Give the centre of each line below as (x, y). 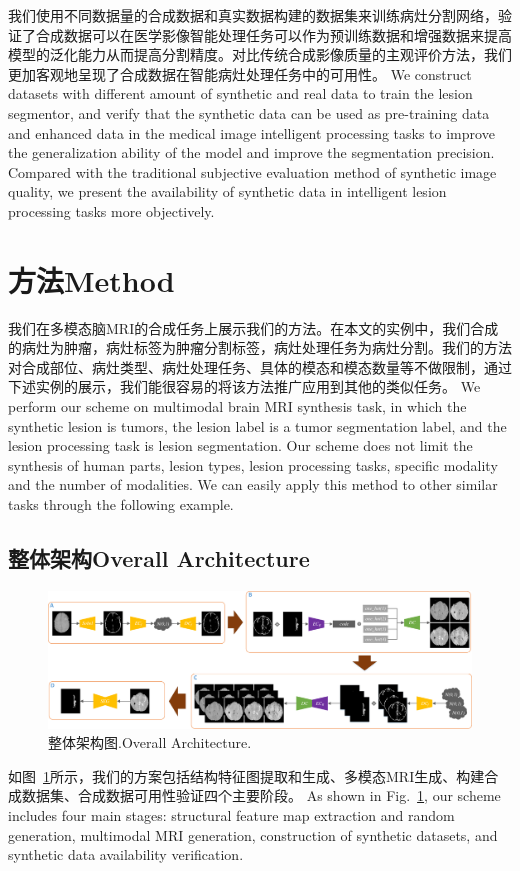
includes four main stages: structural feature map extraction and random (231, 815)
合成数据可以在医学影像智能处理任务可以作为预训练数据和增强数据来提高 (273, 34)
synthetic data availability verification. (126, 854)
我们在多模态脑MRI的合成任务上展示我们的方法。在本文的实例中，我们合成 (253, 327)
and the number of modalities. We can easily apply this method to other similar (253, 484)
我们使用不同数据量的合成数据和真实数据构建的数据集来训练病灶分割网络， (253, 15)
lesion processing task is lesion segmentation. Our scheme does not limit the (240, 445)
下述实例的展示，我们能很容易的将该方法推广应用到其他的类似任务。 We (244, 386)
